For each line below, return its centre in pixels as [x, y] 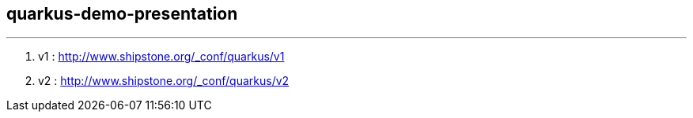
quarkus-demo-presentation [122, 14]
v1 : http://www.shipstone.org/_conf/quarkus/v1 [161, 57]
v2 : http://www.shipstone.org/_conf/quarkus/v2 [164, 81]
